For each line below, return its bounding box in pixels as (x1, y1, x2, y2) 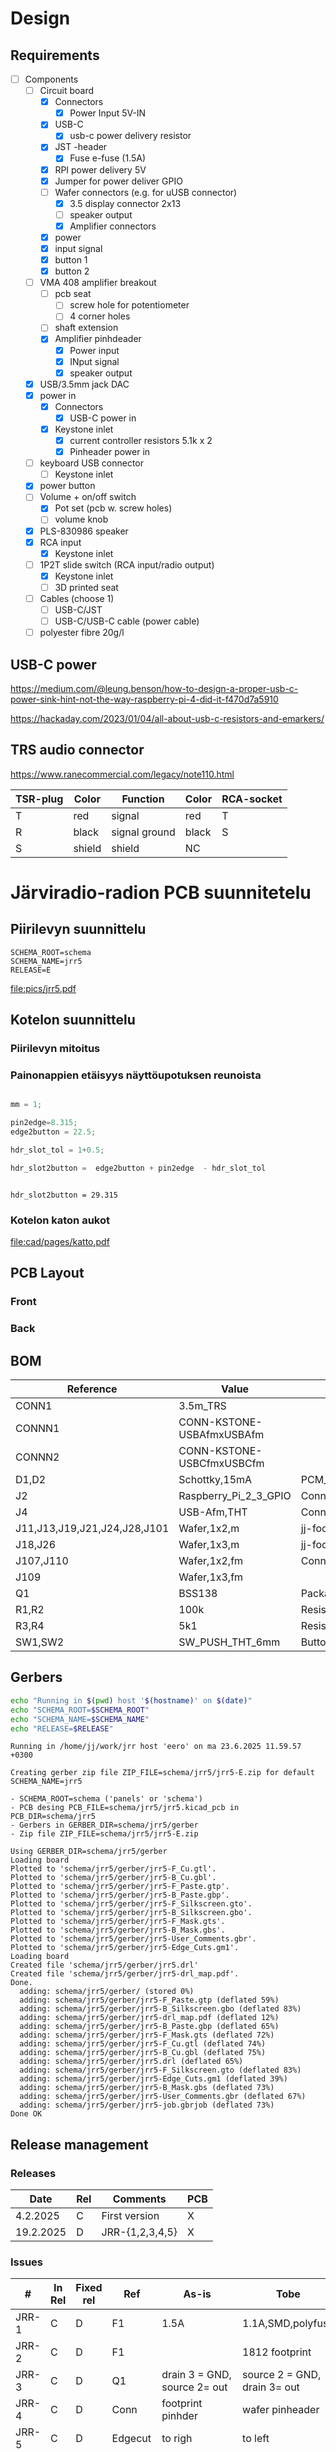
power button (39, 480, 96, 492)
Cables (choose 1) (39, 592, 115, 604)
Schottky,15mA (178, 1473, 253, 1487)
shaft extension (54, 322, 119, 334)
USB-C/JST (54, 603, 103, 616)
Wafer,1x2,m (178, 1522, 240, 1536)
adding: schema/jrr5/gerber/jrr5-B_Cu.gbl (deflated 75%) (19, 2048, 267, 2058)
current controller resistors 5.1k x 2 (69, 435, 213, 446)
